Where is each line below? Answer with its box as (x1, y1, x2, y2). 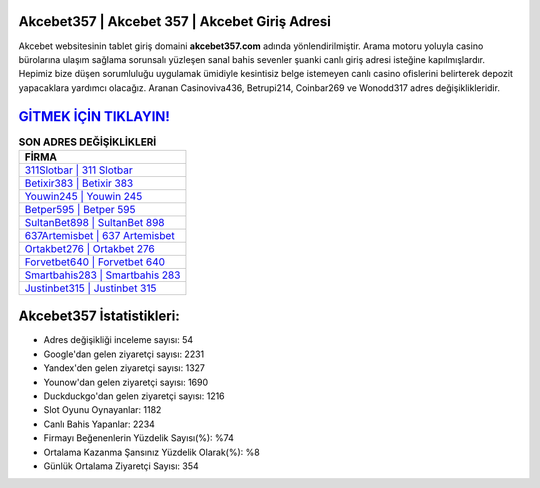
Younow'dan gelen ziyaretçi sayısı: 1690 (43, 376, 209, 388)
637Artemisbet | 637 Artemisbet (24, 228, 175, 242)
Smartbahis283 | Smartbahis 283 (24, 268, 181, 282)
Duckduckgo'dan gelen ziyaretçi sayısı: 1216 (43, 390, 225, 402)
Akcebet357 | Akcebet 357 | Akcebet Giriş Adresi (18, 13, 332, 30)
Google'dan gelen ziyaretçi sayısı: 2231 (43, 348, 205, 360)
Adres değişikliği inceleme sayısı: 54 (43, 334, 194, 346)
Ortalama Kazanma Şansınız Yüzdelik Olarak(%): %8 (43, 446, 260, 458)
